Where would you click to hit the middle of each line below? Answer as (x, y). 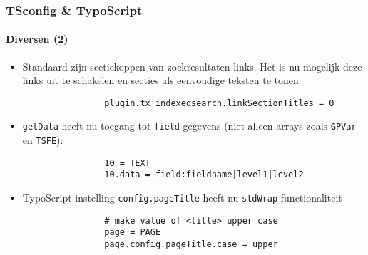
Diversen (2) (37, 39)
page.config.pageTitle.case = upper (191, 245)
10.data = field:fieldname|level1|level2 (204, 175)
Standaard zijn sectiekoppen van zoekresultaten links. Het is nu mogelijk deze (192, 66)
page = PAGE (133, 233)
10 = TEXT (127, 163)
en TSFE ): (43, 140)
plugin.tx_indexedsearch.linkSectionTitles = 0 (219, 103)
